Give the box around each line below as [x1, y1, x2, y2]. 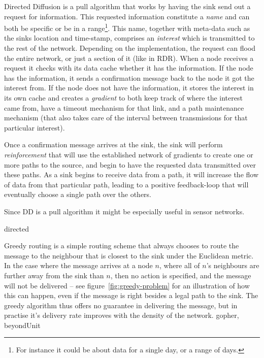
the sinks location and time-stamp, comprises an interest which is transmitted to [4, 32, 255, 43]
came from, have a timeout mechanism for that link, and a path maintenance [4, 102, 244, 113]
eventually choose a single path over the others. [4, 189, 152, 200]
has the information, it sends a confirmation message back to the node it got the [4, 72, 254, 83]
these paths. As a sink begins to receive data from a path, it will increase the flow [4, 169, 259, 180]
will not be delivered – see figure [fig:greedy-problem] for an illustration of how [4, 280, 250, 290]
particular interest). [4, 122, 65, 133]
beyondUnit [4, 319, 41, 330]
